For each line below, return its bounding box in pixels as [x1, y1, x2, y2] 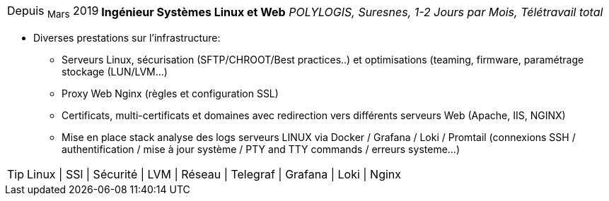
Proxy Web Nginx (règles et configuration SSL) [62, 87, 279, 100]
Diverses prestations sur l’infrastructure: [33, 32, 221, 44]
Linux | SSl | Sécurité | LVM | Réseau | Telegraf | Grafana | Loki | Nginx [27, 167, 402, 182]
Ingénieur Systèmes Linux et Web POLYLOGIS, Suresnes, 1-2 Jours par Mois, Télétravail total [101, 4, 603, 19]
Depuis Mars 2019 [7, 4, 99, 20]
